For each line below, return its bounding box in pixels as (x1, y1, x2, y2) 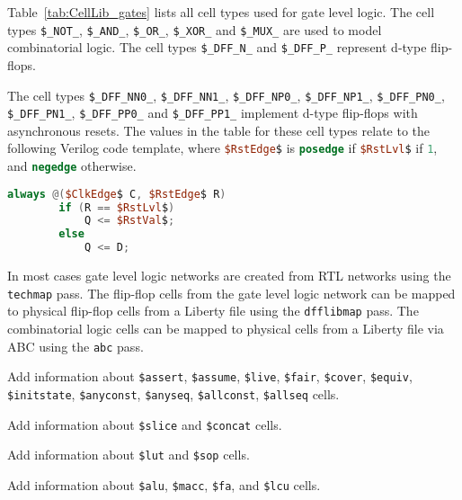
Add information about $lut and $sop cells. (7, 445, 250, 464)
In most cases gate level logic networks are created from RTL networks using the (7, 266, 451, 285)
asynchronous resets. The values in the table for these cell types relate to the (7, 121, 431, 139)
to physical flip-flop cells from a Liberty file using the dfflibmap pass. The (7, 301, 419, 320)
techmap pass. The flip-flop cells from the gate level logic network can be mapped (7, 283, 456, 302)
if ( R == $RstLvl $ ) (58, 201, 175, 214)
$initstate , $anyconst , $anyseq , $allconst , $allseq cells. (7, 384, 340, 403)
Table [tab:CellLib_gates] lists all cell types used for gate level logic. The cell (7, 3, 435, 21)
